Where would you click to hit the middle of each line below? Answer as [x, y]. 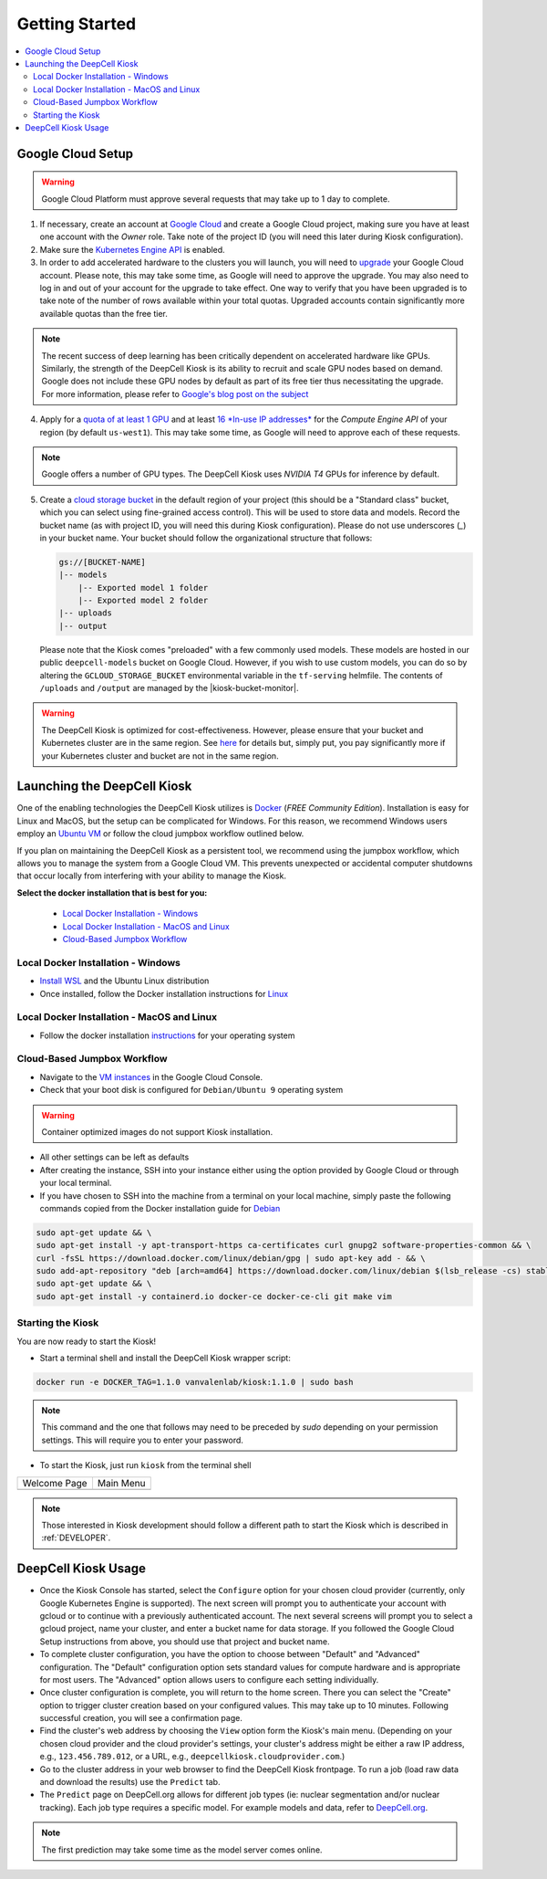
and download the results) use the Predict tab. [130, 1782]
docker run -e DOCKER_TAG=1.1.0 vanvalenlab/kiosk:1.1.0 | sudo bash [195, 1382]
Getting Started [77, 24]
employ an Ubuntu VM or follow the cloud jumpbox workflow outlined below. [160, 834]
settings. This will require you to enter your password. [142, 1440]
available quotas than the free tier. [104, 313]
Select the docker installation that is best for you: [112, 892]
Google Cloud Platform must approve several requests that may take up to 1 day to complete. [216, 199]
